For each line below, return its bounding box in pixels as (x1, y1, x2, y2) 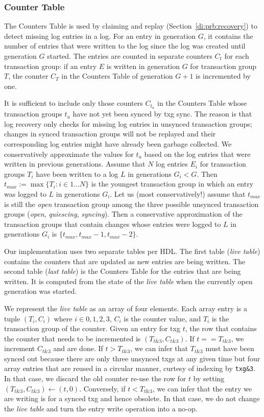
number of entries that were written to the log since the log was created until (4, 40, 246, 51)
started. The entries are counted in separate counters (47, 51, 212, 61)
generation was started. (4, 286, 77, 296)
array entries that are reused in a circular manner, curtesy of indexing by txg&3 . (4, 363, 256, 374)
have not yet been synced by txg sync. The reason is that (73, 108, 252, 119)
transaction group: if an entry (4, 60, 97, 71)
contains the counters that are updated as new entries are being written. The (4, 256, 246, 266)
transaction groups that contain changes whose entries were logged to (4, 218, 221, 229)
